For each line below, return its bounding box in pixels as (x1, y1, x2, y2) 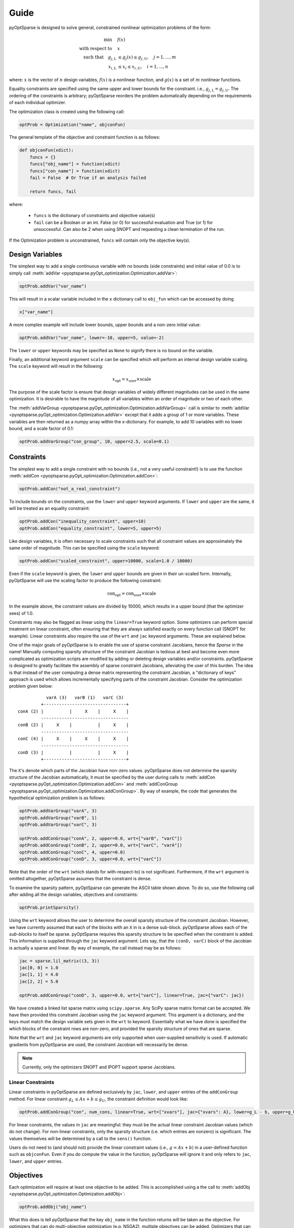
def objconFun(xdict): (19, 147, 74, 153)
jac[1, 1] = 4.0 (19, 972, 59, 977)
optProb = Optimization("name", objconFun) (19, 122, 126, 127)
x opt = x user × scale (112, 376, 151, 383)
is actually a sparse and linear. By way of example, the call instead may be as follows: (9, 945, 182, 950)
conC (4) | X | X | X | (18, 736, 129, 742)
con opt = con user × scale (107, 590, 156, 597)
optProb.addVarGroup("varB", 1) (19, 815, 98, 820)
